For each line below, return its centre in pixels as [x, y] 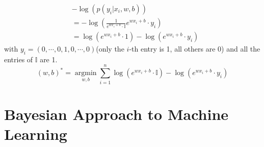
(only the [110, 49]
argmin [86, 73]
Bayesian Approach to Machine [116, 114]
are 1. [49, 59]
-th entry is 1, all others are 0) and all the [195, 49]
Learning [36, 133]
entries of [19, 59]
